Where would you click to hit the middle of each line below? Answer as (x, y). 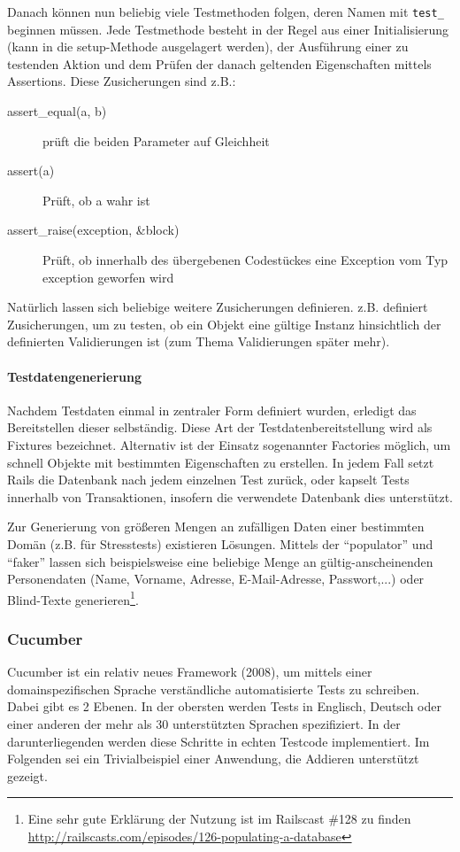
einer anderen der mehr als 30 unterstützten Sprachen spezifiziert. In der (204, 723)
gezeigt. (27, 775)
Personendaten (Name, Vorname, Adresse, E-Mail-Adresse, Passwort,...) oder (216, 579)
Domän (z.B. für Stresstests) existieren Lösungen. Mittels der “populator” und (220, 543)
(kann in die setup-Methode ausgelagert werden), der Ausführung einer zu (208, 46)
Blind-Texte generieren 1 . (73, 598)
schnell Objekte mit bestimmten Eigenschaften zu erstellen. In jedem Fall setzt (221, 462)
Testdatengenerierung (75, 376)
